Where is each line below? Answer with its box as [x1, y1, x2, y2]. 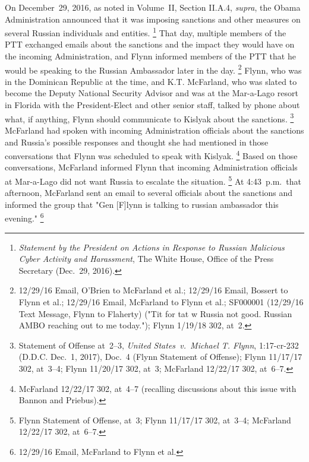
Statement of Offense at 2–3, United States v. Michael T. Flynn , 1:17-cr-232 [18, 338, 299, 351]
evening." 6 [5, 210, 44, 224]
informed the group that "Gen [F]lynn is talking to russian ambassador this [5, 198, 279, 210]
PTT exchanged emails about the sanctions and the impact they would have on [5, 38, 295, 50]
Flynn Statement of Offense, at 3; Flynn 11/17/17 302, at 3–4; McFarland [18, 413, 291, 426]
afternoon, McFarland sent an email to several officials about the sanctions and [5, 186, 293, 199]
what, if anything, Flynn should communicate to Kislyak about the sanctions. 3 [5, 110, 294, 125]
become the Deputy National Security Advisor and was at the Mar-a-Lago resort [5, 87, 298, 99]
